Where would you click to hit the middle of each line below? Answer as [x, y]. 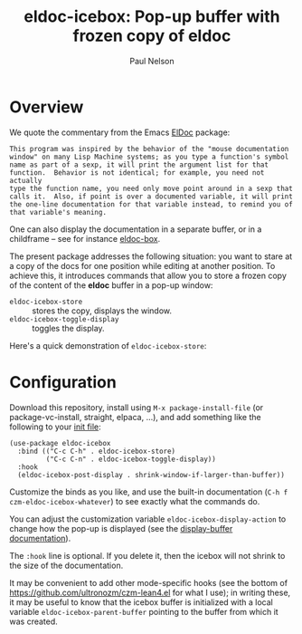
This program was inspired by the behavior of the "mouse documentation [149, 149]
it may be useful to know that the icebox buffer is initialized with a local [141, 602]
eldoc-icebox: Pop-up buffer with [152, 17]
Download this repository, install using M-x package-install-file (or [137, 407]
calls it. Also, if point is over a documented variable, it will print [151, 197]
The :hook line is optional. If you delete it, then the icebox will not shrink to [147, 555]
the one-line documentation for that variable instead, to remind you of [151, 204]
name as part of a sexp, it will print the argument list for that [139, 165]
